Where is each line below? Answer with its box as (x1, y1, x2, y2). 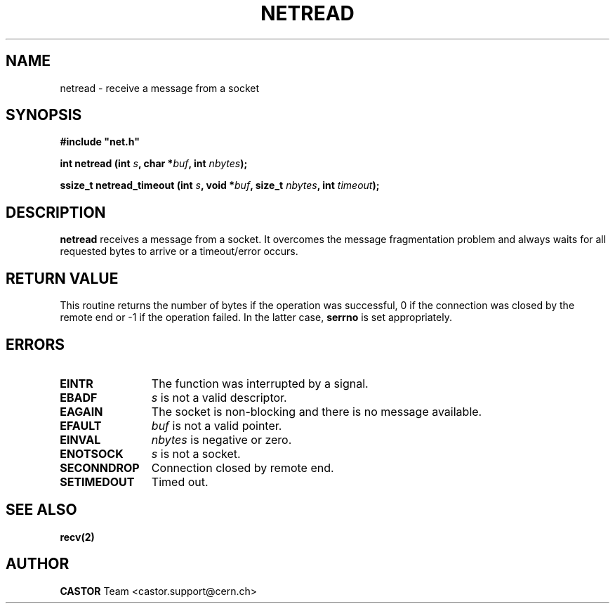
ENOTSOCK (60, 446, 124, 461)
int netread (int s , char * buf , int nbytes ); (60, 157, 248, 170)
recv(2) (60, 530, 95, 543)
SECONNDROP (60, 460, 140, 475)
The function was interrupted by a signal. (151, 376, 369, 391)
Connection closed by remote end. (151, 460, 334, 475)
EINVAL (60, 432, 101, 447)
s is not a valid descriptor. (151, 390, 287, 405)
